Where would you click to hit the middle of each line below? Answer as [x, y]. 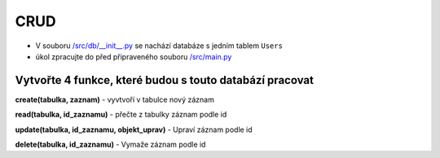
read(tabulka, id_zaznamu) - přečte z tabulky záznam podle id [121, 115]
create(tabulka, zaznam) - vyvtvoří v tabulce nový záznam [115, 99]
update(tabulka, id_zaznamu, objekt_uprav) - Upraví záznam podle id [134, 129]
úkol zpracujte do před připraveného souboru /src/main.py [134, 56]
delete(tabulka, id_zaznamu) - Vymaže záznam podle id [110, 145]
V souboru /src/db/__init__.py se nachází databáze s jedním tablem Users [159, 46]
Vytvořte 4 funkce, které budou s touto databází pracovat [164, 80]
